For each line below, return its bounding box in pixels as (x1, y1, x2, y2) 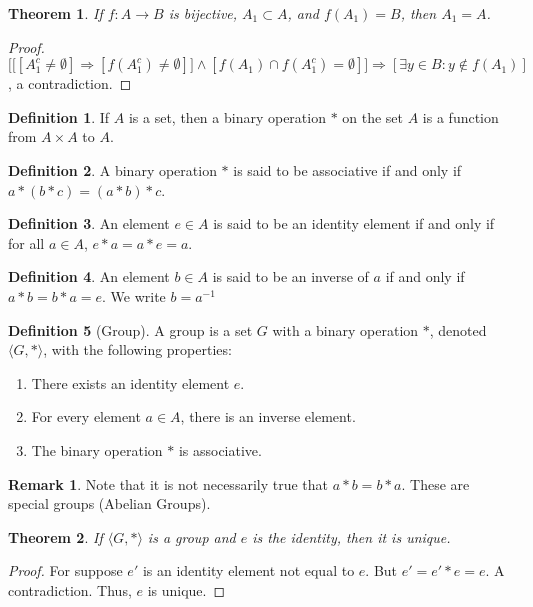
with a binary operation (272, 319, 419, 340)
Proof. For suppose (8, 560, 123, 581)
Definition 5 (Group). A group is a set (8, 319, 253, 340)
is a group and (147, 526, 236, 547)
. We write (102, 285, 166, 306)
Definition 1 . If (8, 106, 110, 127)
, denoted (429, 319, 487, 340)
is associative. (178, 439, 262, 460)
